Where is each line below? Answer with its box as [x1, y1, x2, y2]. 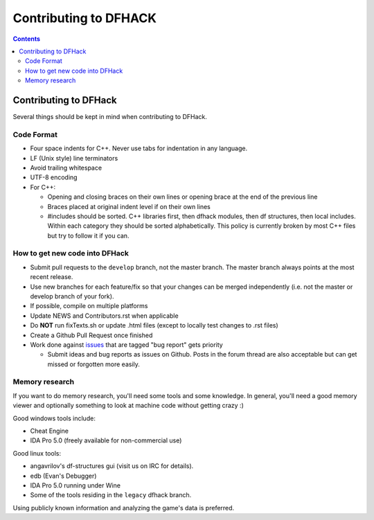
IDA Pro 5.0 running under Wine [30, 481, 121, 490]
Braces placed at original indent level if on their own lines [47, 202, 211, 210]
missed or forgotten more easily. [47, 360, 140, 368]
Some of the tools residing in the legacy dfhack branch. [30, 491, 192, 499]
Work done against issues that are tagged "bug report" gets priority [30, 340, 223, 349]
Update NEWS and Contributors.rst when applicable [30, 312, 179, 320]
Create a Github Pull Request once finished [30, 331, 153, 339]
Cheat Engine [30, 427, 69, 436]
